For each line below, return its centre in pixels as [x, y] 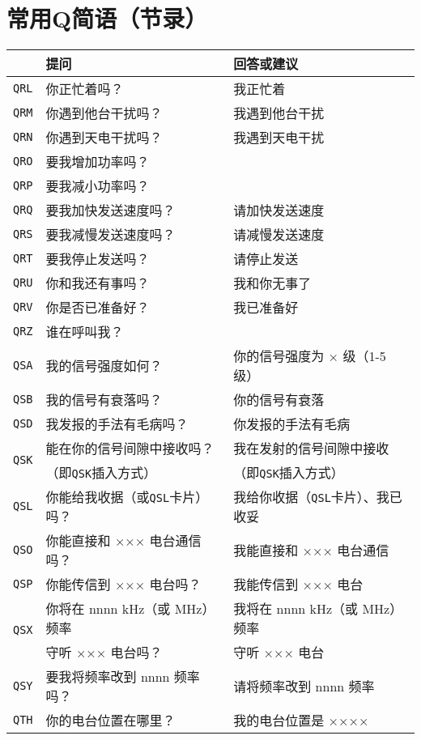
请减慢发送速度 [279, 235]
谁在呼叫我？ [85, 332]
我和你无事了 [272, 283]
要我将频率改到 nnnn [108, 677]
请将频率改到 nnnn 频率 [304, 687]
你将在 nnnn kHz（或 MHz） [130, 609]
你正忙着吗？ [85, 89]
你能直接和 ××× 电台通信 [123, 541]
